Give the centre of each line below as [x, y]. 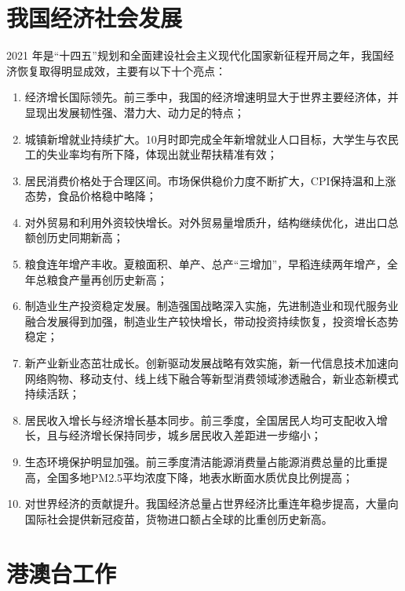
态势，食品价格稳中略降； [91, 196]
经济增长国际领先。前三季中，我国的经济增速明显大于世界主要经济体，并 [212, 97]
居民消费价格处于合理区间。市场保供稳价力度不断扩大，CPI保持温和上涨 [210, 180]
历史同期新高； [85, 237]
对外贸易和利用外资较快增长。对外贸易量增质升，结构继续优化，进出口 [206, 222]
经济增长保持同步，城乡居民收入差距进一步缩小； [195, 435]
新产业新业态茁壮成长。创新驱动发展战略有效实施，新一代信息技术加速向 [212, 363]
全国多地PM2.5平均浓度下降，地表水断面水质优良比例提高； [200, 477]
